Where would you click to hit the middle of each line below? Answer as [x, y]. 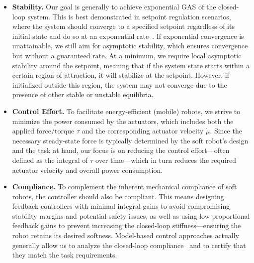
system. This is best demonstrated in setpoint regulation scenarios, [129, 16]
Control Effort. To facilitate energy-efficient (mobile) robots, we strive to [126, 111]
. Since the [226, 131]
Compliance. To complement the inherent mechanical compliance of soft [125, 187]
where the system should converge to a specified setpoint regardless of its [123, 26]
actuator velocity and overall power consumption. [87, 170]
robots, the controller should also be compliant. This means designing [118, 196]
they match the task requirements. [65, 255]
